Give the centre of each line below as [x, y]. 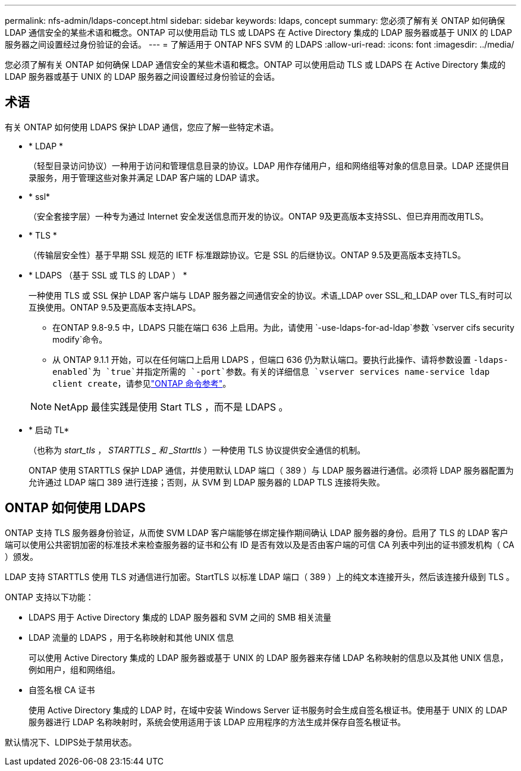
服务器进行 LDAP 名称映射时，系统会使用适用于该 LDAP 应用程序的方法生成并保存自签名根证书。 [217, 722]
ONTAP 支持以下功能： [49, 597]
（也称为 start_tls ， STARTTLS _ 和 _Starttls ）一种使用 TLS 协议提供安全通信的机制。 [197, 450]
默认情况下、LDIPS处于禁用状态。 [71, 742]
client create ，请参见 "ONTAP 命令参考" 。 [142, 383]
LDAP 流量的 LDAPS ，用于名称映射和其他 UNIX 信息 [131, 637]
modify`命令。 [80, 339]
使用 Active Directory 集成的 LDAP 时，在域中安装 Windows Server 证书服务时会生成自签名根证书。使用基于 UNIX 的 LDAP [268, 710]
